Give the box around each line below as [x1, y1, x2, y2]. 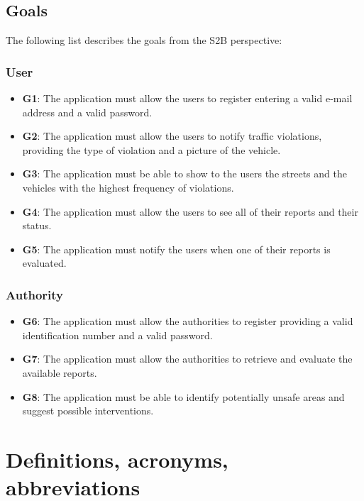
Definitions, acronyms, [6, 444, 228, 473]
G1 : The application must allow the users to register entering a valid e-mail [22, 91, 353, 106]
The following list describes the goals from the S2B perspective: [6, 33, 282, 48]
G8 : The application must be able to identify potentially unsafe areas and [22, 389, 345, 404]
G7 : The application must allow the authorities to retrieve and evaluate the [22, 351, 353, 366]
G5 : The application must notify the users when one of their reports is [22, 241, 331, 256]
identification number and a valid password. [22, 327, 213, 342]
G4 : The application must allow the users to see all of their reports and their [22, 204, 358, 219]
